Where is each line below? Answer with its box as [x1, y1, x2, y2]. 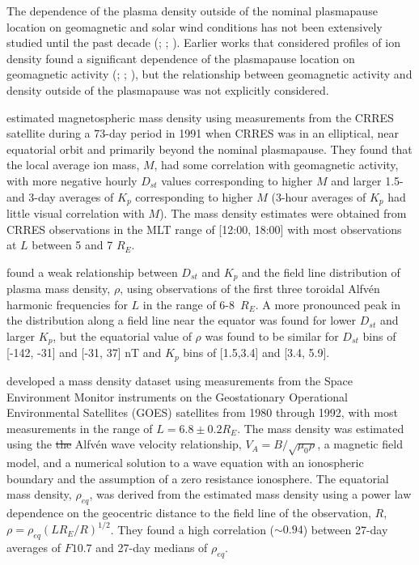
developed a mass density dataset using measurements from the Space [6, 372, 353, 389]
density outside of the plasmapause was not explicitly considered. [6, 81, 329, 98]
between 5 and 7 [32, 236, 113, 253]
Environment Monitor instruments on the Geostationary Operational [6, 388, 348, 405]
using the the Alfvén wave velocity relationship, [6, 435, 242, 452]
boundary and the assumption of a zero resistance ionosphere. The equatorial [6, 469, 389, 486]
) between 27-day [303, 520, 388, 537]
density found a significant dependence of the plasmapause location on [6, 49, 355, 66]
